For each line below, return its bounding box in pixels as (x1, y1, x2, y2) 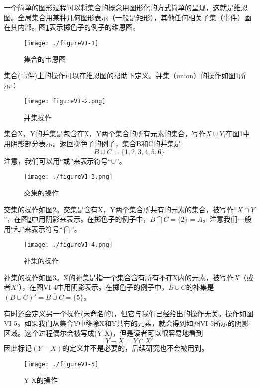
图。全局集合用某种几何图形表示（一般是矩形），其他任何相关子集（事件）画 (4, 12, 251, 22)
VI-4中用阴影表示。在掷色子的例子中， (43, 282, 169, 292)
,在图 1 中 (223, 129, 250, 139)
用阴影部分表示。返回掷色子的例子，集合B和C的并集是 (4, 138, 181, 149)
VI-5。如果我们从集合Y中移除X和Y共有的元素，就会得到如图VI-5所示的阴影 (4, 318, 249, 328)
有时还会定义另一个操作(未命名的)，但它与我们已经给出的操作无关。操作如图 (4, 308, 253, 319)
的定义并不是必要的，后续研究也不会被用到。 (62, 343, 209, 353)
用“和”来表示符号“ (4, 223, 63, 234)
